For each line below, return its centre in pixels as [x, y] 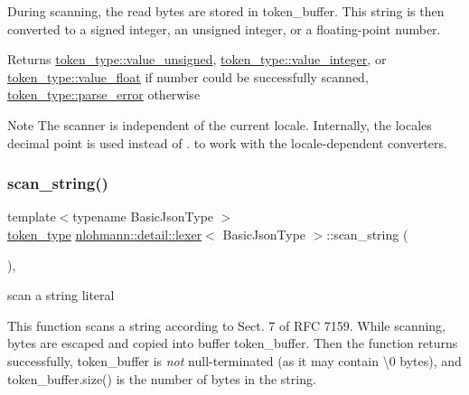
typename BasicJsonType [143, 216]
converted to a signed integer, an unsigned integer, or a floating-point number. [224, 28]
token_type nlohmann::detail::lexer [105, 234]
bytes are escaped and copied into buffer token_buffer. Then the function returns [233, 343]
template [32, 216]
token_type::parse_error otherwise [104, 94]
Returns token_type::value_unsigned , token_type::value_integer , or [197, 59]
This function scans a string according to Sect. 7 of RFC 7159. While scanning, [227, 325]
